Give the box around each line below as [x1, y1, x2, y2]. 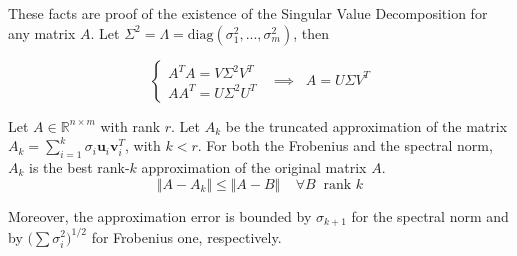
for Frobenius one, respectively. [91, 226, 282, 247]
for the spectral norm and [351, 205, 509, 226]
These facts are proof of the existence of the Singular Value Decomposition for [8, 3, 488, 23]
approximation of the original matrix [141, 156, 367, 177]
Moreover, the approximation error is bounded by [8, 205, 312, 226]
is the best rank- [29, 156, 130, 177]
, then [293, 22, 329, 43]
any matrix [8, 22, 76, 43]
